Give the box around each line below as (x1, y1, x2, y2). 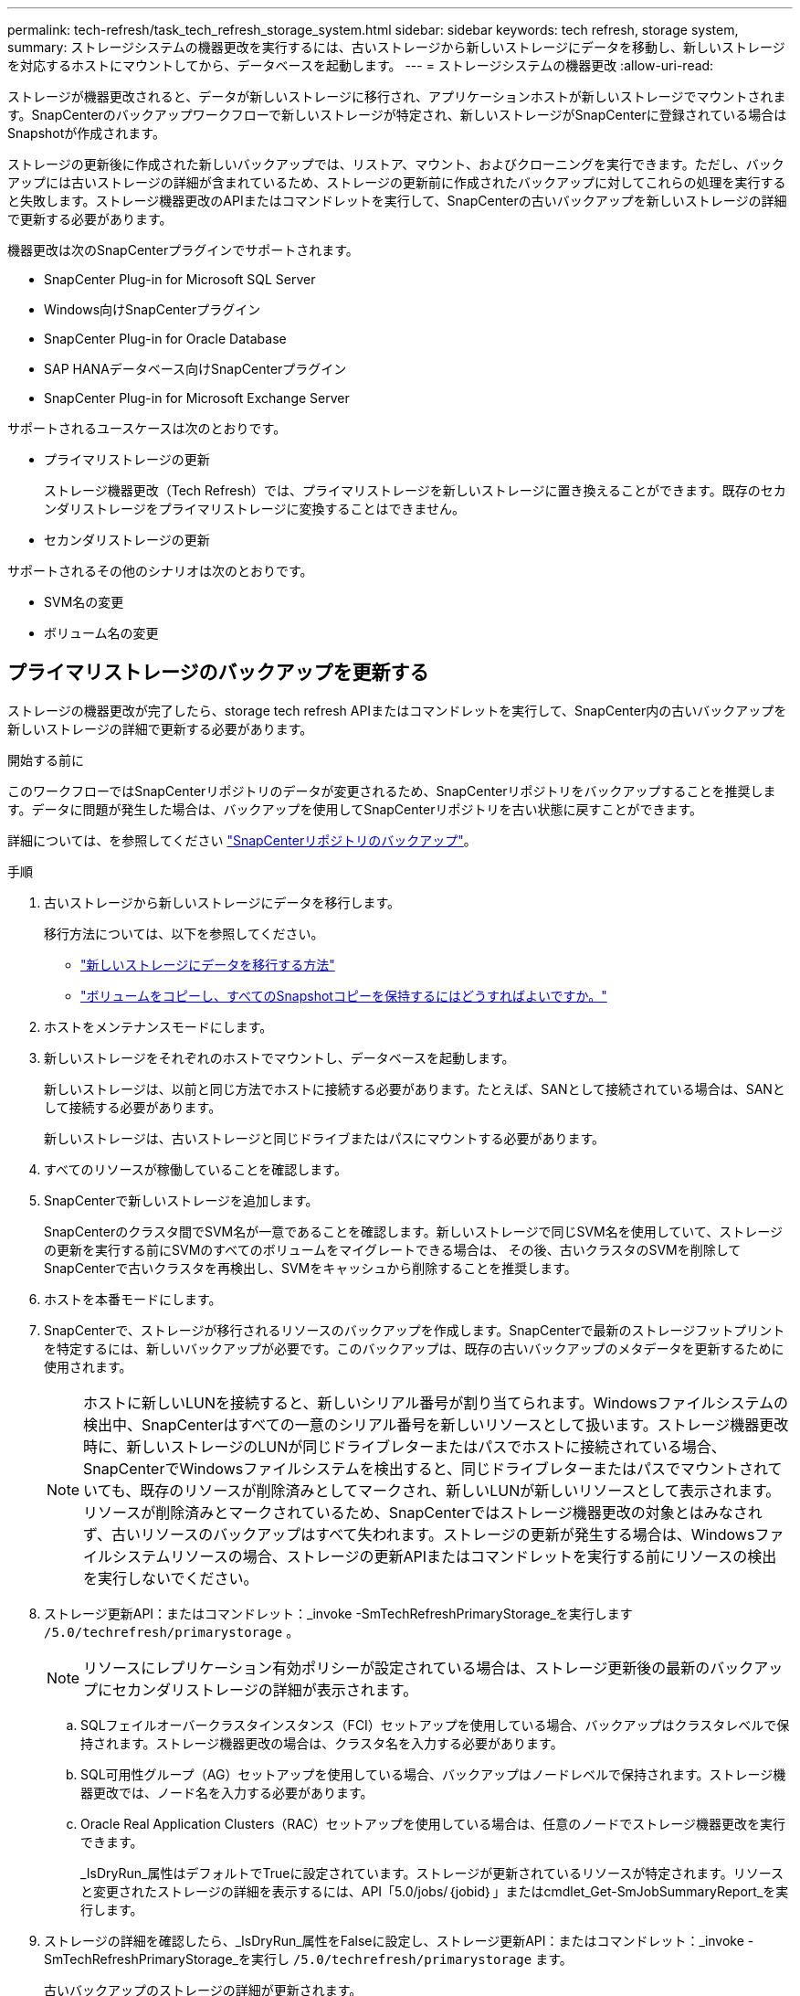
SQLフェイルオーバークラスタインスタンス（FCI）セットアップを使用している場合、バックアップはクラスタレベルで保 (80, 1716, 790, 1733)
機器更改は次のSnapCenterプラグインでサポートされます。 (7, 242, 359, 258)
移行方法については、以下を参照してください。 (44, 925, 324, 941)
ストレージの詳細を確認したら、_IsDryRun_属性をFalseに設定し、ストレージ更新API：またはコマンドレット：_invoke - (44, 1932, 754, 1948)
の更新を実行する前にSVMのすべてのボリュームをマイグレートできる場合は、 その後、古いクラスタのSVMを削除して (44, 1241, 742, 1258)
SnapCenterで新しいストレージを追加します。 (44, 1192, 319, 1208)
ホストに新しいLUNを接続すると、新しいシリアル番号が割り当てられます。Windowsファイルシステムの (83, 1393, 788, 1412)
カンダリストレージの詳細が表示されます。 (127, 1680, 418, 1699)
